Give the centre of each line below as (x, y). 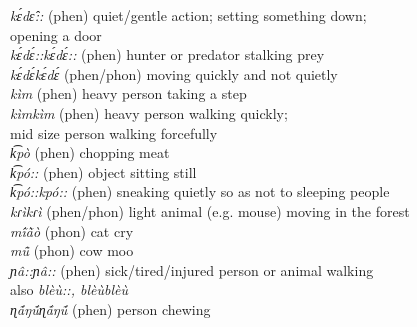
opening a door (56, 34)
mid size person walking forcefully (114, 132)
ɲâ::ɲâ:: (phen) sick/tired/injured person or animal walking (192, 269)
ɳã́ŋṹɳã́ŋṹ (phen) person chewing (110, 308)
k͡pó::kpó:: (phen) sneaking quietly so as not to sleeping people (200, 191)
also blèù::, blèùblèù (69, 289)
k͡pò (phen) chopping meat (90, 152)
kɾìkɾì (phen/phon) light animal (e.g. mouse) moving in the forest (210, 210)
